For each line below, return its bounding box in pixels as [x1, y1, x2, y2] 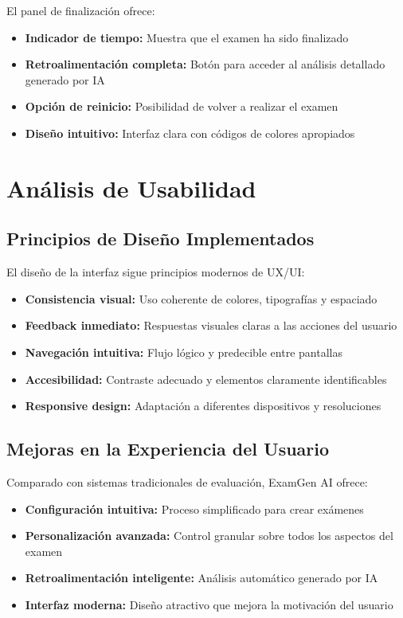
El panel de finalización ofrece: [6, 2, 155, 18]
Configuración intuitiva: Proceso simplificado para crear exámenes [25, 500, 364, 517]
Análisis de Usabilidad [6, 171, 256, 204]
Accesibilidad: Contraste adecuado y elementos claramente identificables [25, 370, 387, 387]
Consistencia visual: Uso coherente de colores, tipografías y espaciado [25, 290, 378, 307]
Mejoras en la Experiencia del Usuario [6, 436, 330, 461]
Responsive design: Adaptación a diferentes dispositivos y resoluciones [25, 397, 381, 414]
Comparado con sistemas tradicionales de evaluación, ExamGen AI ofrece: [6, 473, 368, 490]
